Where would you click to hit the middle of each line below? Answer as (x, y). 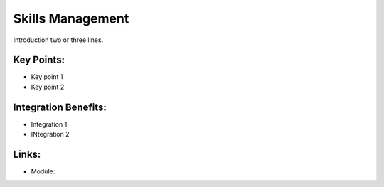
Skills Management (71, 18)
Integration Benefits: (60, 107)
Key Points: (39, 60)
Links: (27, 154)
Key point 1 (47, 77)
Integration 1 (49, 124)
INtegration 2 (50, 134)
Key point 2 (48, 87)
